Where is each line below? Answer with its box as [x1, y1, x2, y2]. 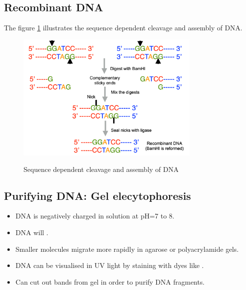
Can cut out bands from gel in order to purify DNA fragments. [15, 276, 205, 287]
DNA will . [15, 227, 49, 237]
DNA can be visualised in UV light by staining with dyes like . [15, 260, 204, 270]
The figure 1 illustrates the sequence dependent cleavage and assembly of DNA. [4, 23, 243, 33]
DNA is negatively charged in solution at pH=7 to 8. [15, 211, 174, 221]
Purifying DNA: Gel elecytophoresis [4, 188, 191, 203]
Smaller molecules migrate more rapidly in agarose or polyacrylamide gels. [15, 243, 239, 254]
